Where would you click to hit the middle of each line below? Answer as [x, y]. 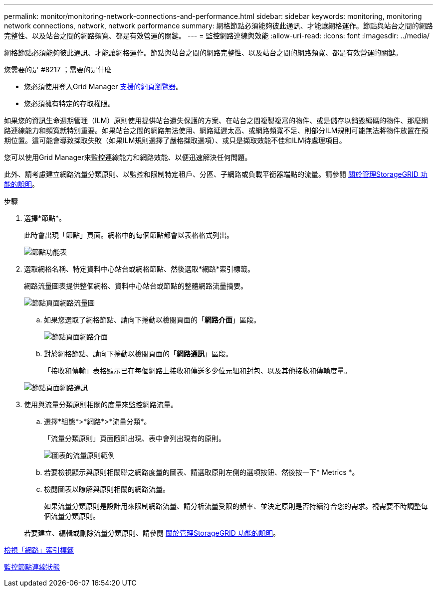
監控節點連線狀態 [32, 567]
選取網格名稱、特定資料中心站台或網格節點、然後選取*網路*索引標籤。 [139, 269]
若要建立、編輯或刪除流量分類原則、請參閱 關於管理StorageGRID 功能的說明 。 [152, 533]
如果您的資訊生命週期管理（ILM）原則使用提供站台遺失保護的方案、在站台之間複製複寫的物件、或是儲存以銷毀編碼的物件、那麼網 [216, 120]
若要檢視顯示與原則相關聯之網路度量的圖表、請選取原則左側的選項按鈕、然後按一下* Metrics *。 [202, 472]
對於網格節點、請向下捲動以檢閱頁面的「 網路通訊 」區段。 [138, 354]
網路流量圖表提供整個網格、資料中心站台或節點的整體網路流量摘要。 [136, 286]
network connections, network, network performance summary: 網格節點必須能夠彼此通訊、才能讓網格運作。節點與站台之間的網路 [218, 26]
